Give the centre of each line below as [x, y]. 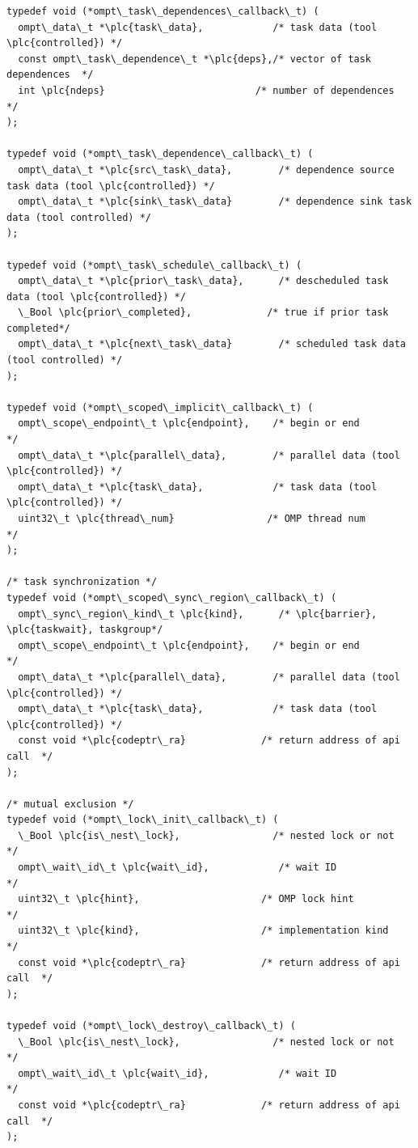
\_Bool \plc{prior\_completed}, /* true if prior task [203, 313]
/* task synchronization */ [82, 582]
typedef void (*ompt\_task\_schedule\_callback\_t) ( [154, 265]
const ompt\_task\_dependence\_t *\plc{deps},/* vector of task [195, 59]
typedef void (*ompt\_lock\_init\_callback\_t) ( [143, 820]
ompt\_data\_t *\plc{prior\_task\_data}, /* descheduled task [203, 281]
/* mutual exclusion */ [70, 804]
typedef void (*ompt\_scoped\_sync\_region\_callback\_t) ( [172, 597]
